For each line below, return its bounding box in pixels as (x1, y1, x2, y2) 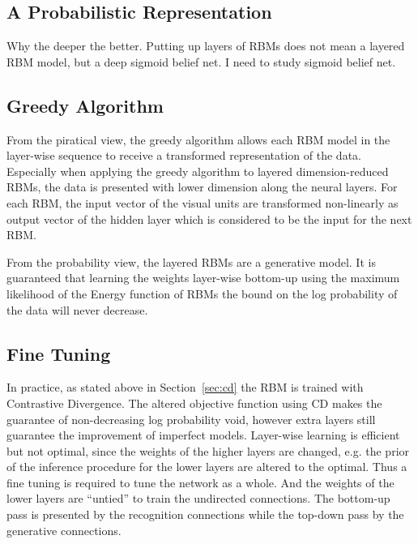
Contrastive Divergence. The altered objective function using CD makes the (6, 394, 382, 411)
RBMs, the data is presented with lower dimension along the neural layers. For (6, 178, 398, 195)
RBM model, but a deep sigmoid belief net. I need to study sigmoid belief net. (6, 53, 396, 70)
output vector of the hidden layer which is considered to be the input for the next (6, 210, 412, 227)
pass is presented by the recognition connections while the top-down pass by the (6, 506, 404, 523)
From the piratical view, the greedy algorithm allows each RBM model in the (6, 131, 390, 148)
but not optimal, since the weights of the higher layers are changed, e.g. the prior (6, 442, 410, 459)
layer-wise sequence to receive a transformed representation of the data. (6, 147, 361, 164)
